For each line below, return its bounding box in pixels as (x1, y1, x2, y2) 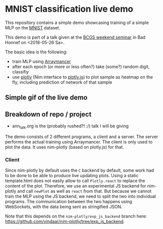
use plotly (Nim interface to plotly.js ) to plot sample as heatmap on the (12, 74, 153, 80)
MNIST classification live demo (5, 3, 133, 15)
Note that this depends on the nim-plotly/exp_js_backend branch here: (5, 213, 147, 219)
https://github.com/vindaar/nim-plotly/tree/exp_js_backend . (5, 219, 125, 225)
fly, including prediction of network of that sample (12, 79, 112, 85)
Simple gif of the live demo (5, 93, 88, 102)
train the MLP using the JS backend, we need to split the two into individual (5, 193, 156, 199)
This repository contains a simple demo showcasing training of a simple (5, 20, 149, 25)
